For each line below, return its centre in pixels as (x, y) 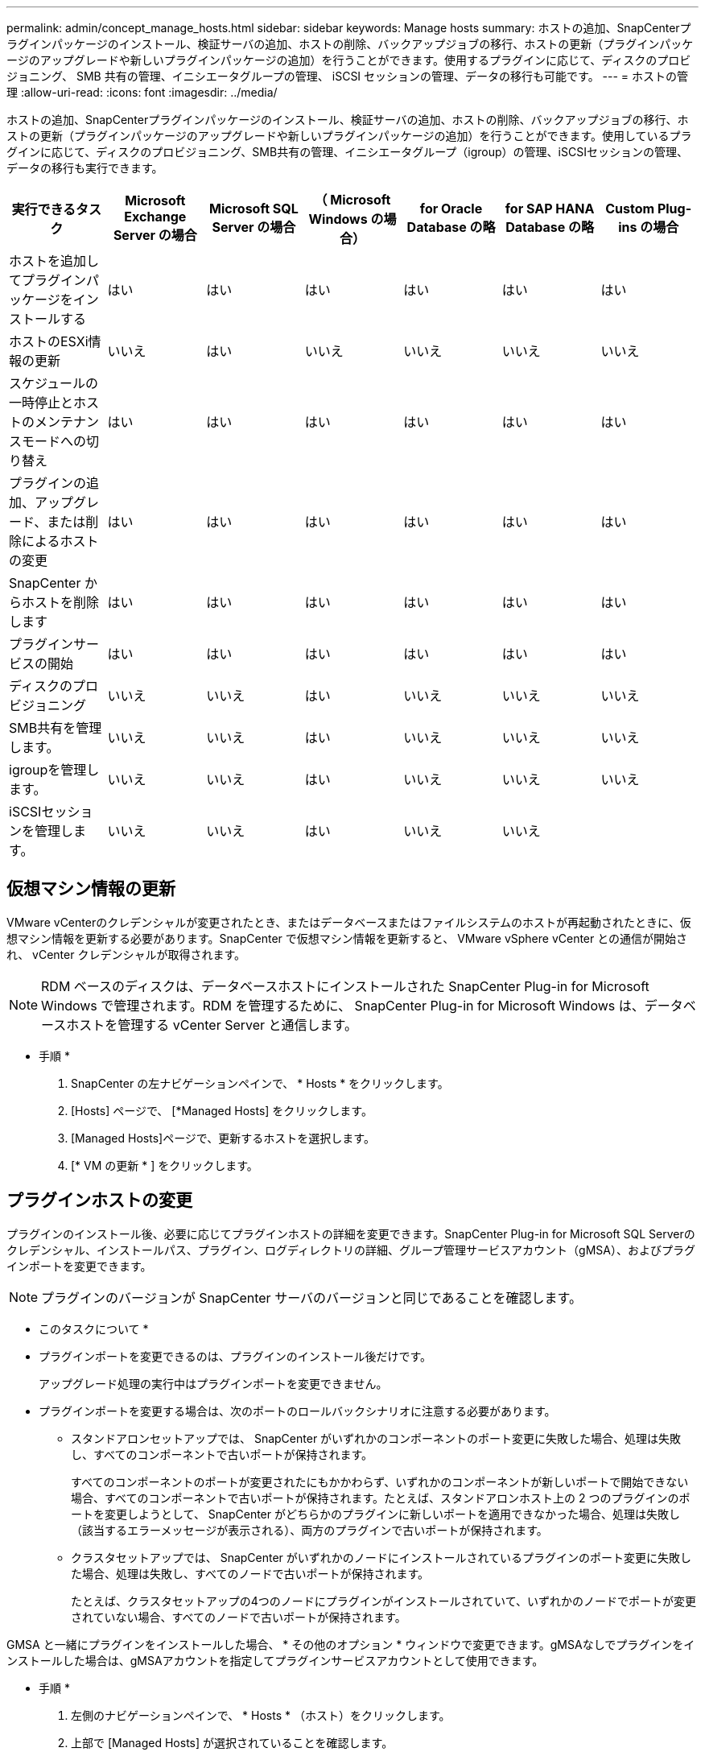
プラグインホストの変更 (99, 1200)
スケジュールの (54, 383)
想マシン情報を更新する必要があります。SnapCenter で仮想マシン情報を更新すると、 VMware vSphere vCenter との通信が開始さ (347, 938)
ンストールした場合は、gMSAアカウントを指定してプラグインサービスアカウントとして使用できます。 (275, 1660)
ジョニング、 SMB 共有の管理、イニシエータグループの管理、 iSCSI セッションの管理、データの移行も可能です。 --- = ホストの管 (348, 76)
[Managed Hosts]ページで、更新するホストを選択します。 (223, 1138)
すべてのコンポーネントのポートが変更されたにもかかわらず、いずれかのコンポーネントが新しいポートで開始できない (380, 1481)
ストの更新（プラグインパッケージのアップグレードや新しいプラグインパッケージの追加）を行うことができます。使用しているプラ (349, 136)
